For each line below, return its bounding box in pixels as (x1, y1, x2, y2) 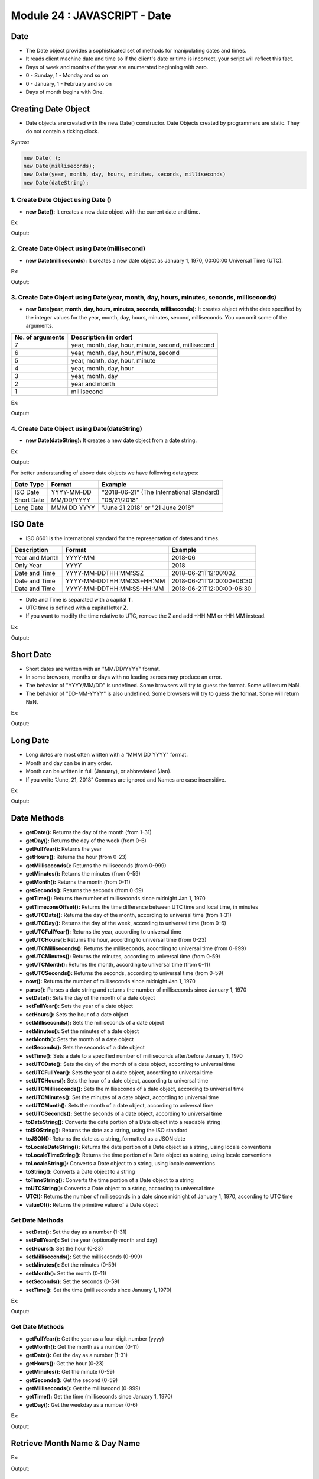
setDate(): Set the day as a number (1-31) (25, 1228, 127, 1235)
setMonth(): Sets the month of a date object (25, 1035, 134, 1042)
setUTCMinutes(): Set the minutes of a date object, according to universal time (25, 1093, 219, 1100)
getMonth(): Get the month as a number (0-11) (25, 1343, 139, 1350)
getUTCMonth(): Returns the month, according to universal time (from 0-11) (25, 961, 211, 968)
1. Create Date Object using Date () (11, 196, 112, 204)
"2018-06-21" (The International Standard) (101, 488, 220, 496)
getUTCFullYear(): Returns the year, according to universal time (25, 928, 181, 935)
